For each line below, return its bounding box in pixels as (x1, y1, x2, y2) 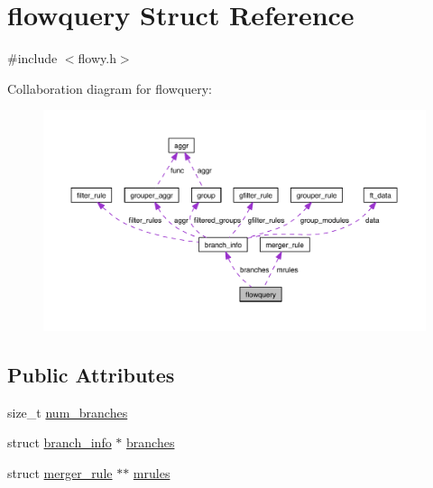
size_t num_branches (7, 402, 128, 421)
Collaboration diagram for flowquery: (7, 78, 212, 97)
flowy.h (78, 49, 116, 68)
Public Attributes (7, 361, 175, 388)
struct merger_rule (7, 464, 113, 482)
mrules (133, 464, 170, 482)
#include (7, 49, 58, 68)
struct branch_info (7, 433, 112, 452)
